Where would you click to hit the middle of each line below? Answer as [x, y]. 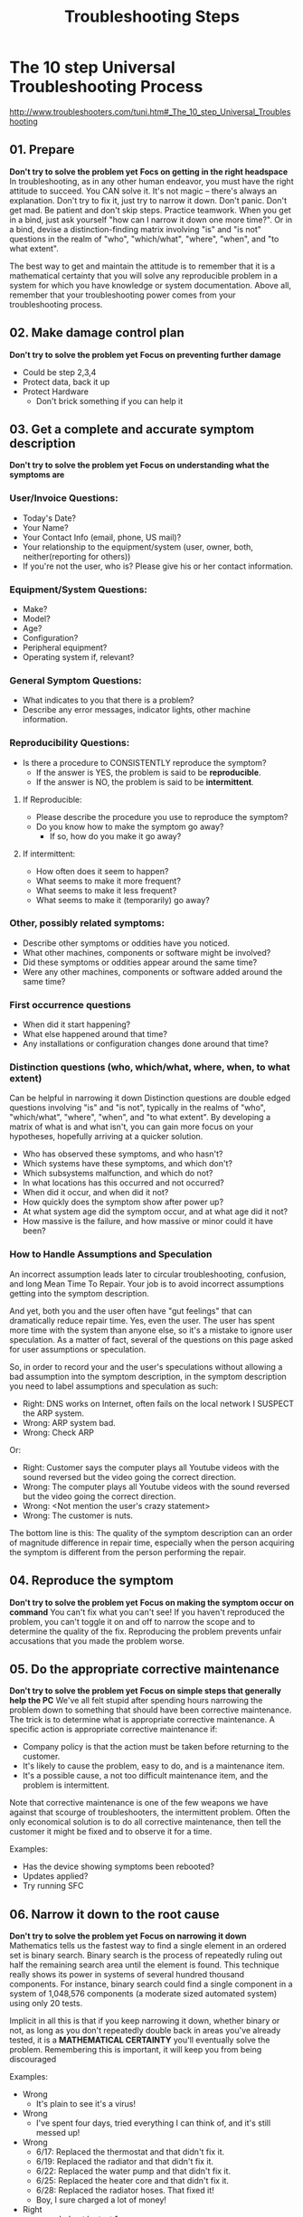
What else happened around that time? [95, 1034]
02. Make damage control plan [97, 333]
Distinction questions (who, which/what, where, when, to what [150, 1067]
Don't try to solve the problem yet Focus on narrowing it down [128, 1936]
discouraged [33, 2060]
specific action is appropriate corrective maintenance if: [114, 1730]
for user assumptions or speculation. [78, 1349]
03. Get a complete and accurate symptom [132, 429]
